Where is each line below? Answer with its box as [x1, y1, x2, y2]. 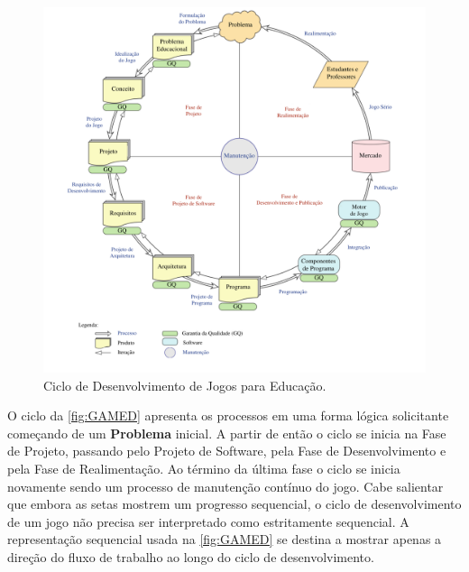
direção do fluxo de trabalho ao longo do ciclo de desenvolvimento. [7, 547, 374, 566]
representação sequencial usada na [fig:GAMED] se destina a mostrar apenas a [7, 530, 442, 549]
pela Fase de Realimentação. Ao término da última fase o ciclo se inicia [7, 458, 400, 477]
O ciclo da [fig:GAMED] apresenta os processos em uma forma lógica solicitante [7, 406, 449, 425]
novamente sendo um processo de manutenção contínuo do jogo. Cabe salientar [7, 476, 444, 495]
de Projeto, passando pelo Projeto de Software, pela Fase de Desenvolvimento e [7, 441, 446, 460]
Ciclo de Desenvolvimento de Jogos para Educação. [43, 375, 326, 394]
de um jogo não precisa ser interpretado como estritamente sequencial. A [7, 512, 409, 530]
